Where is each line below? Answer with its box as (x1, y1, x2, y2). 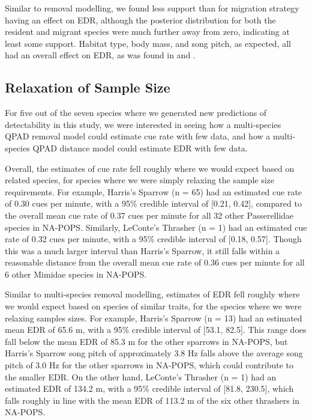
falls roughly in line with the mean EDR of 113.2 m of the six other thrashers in (5, 394, 300, 406)
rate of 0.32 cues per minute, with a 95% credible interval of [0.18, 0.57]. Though (5, 233, 302, 245)
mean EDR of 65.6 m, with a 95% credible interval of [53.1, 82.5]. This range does (5, 323, 307, 336)
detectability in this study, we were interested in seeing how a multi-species (5, 118, 281, 130)
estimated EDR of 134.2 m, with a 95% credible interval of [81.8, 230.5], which (5, 382, 294, 395)
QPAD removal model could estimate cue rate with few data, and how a (5, 130, 271, 142)
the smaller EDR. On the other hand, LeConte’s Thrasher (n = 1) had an (5, 370, 277, 383)
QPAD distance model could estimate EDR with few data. (32, 141, 248, 154)
